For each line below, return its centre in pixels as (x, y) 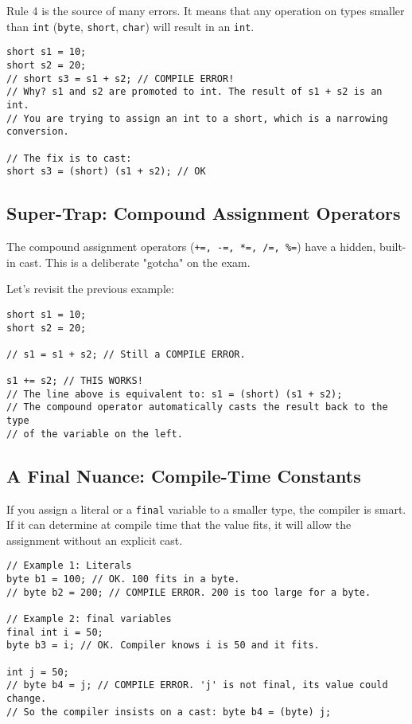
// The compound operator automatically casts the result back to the (197, 407)
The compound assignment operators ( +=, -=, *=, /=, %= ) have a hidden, (191, 247)
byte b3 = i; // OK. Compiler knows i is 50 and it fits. (163, 646)
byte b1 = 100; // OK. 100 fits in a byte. (123, 579)
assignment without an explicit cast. (95, 540)
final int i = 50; (55, 632)
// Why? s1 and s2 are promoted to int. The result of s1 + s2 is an (194, 92)
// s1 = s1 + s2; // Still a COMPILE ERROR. (126, 354)
